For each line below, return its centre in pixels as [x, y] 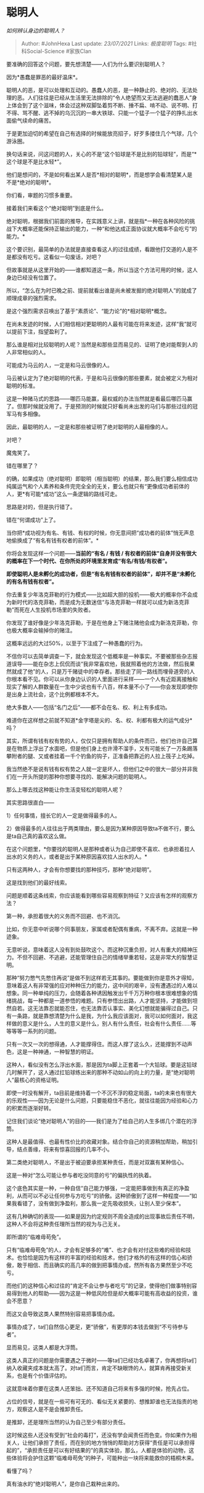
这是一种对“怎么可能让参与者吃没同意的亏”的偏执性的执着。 [80, 1175]
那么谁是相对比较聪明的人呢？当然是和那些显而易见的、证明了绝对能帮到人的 [102, 344]
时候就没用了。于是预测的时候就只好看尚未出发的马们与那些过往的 [110, 406]
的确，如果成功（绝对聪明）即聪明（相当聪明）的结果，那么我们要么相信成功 [102, 479]
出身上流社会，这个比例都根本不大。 [56, 694]
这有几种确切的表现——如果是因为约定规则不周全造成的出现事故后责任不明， [102, 1216]
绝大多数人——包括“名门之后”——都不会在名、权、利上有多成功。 [89, 707]
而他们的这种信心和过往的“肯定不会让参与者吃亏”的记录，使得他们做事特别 [99, 1285]
